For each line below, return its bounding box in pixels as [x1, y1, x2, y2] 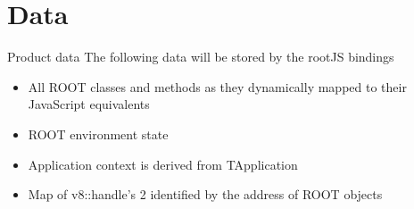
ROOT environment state [28, 124, 169, 143]
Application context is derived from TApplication [28, 155, 298, 173]
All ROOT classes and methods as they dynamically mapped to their [28, 77, 407, 96]
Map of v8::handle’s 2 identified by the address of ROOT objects [28, 185, 383, 204]
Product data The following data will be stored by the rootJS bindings [7, 47, 394, 66]
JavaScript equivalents [28, 95, 150, 113]
